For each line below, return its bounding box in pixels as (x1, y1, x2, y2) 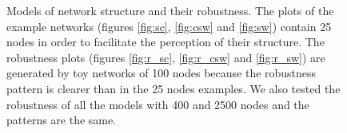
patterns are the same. (6, 111, 117, 128)
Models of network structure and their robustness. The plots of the (6, 2, 334, 18)
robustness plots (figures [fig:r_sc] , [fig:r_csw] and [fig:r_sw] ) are (6, 49, 325, 65)
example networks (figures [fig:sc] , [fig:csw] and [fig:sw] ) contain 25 (6, 18, 332, 34)
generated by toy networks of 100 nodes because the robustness (6, 65, 317, 81)
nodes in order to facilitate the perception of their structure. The (6, 33, 325, 50)
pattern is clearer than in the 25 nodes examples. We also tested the (6, 80, 341, 96)
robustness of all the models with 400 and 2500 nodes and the (6, 96, 309, 112)
